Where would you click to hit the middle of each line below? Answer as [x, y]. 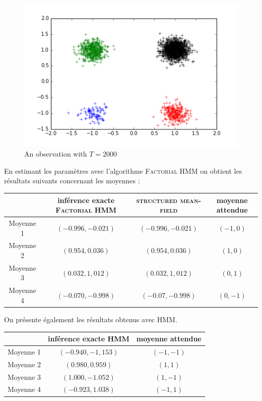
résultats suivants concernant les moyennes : [72, 181]
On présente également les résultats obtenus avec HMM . [91, 319]
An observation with [56, 154]
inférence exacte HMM [89, 339]
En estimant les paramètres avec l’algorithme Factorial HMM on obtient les [123, 170]
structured [157, 200]
